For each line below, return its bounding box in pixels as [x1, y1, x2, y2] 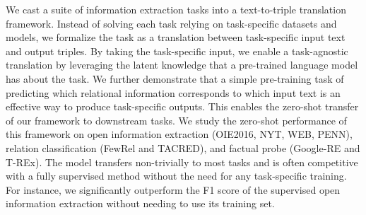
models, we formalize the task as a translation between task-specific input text [6, 30, 346, 45]
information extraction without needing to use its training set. [6, 196, 275, 211]
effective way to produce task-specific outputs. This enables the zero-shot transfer [6, 99, 359, 114]
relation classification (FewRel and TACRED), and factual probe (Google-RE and [6, 140, 360, 155]
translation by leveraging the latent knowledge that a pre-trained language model [6, 57, 358, 72]
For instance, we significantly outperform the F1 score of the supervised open [6, 182, 341, 197]
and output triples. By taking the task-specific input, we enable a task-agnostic [6, 43, 348, 58]
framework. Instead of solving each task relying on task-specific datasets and [6, 16, 337, 30]
